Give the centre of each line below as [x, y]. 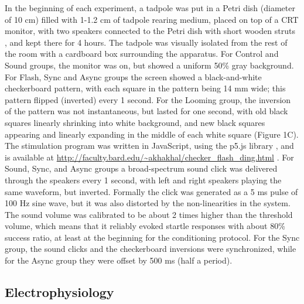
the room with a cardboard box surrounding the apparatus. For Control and [142, 54]
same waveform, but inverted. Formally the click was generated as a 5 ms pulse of [151, 191]
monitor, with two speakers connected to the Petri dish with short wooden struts [150, 31]
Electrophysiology [59, 292]
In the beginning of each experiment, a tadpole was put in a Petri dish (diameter [150, 8]
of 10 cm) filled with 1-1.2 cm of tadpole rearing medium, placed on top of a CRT [152, 19]
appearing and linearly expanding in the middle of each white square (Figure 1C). [152, 134]
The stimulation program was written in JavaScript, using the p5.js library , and [149, 146]
